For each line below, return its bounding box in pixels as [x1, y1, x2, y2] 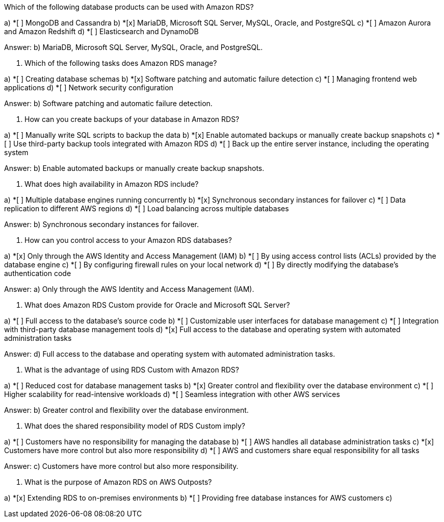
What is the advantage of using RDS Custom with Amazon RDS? [24, 365, 239, 374]
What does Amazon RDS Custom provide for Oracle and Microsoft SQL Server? [24, 301, 290, 309]
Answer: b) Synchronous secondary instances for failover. [4, 220, 199, 229]
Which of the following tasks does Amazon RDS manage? [24, 59, 217, 67]
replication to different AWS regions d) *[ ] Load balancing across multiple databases [4, 204, 289, 213]
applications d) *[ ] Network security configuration [4, 83, 173, 92]
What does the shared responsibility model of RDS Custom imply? [24, 421, 246, 430]
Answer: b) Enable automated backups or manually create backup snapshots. [4, 164, 265, 172]
